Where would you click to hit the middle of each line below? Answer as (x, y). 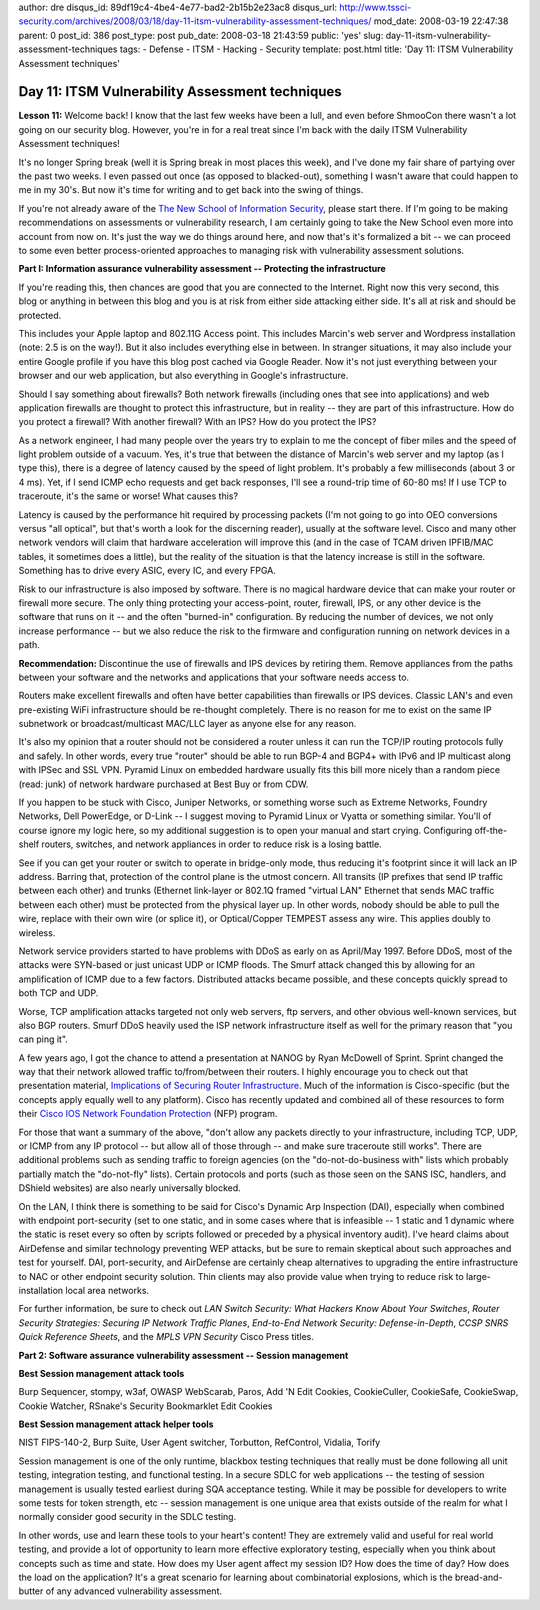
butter (31, 1591)
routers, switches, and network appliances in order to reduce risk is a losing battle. (211, 844)
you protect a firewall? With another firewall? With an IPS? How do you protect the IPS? (197, 422)
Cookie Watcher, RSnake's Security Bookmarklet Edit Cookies (145, 1406)
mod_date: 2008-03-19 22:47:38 (441, 21)
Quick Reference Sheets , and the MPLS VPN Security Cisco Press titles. (166, 1337)
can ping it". (43, 1039)
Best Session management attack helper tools (116, 1424)
